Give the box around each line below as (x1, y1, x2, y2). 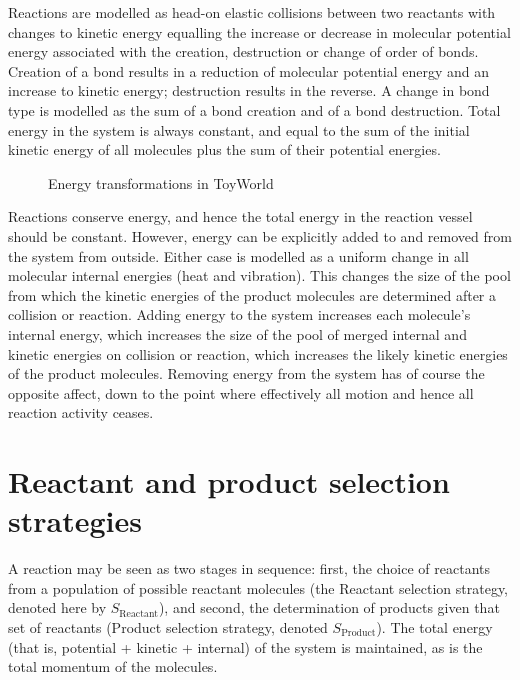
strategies (8, 500, 142, 541)
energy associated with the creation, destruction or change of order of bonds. (8, 41, 479, 62)
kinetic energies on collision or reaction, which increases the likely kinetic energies (8, 343, 508, 364)
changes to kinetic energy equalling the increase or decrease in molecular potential (8, 21, 511, 42)
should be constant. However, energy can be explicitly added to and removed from (8, 225, 512, 246)
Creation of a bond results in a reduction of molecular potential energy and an (8, 60, 490, 81)
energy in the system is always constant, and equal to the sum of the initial (8, 119, 470, 140)
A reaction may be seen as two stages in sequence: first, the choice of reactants (8, 558, 490, 579)
